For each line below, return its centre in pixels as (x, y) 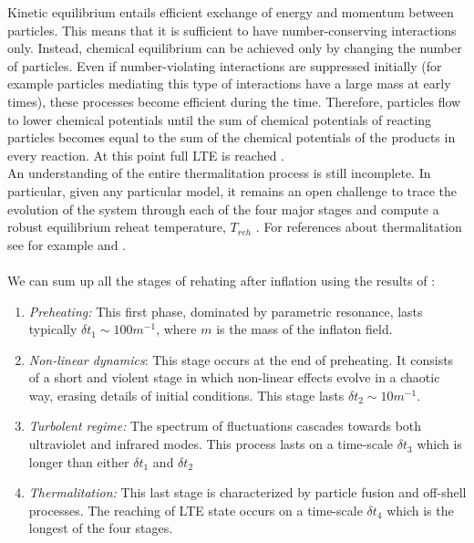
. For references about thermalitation (359, 227)
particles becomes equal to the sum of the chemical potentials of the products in (232, 137)
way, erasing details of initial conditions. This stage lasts (186, 395)
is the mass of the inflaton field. (304, 329)
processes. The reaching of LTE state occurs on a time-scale (196, 510)
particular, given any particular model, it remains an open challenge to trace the (232, 190)
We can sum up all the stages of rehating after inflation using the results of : (222, 280)
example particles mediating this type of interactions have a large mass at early (229, 84)
